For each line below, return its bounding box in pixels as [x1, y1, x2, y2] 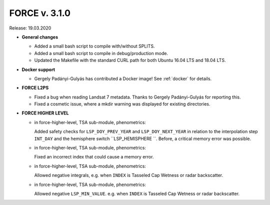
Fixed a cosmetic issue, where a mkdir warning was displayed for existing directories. [34, 101, 210, 107]
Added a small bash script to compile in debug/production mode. [34, 50, 168, 56]
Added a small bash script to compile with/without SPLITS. [34, 43, 155, 49]
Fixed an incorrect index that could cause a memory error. [34, 154, 154, 160]
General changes [21, 34, 58, 40]
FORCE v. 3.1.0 [9, 7, 71, 18]
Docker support [21, 66, 55, 72]
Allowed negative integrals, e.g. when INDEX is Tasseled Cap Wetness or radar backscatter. [34, 172, 223, 178]
